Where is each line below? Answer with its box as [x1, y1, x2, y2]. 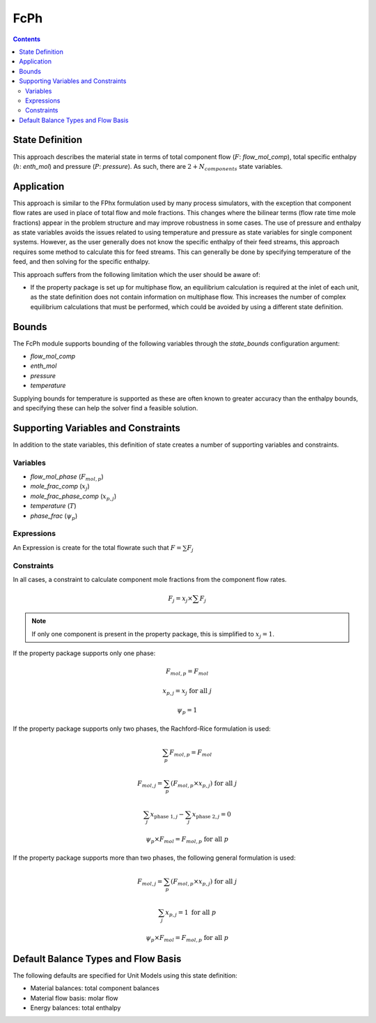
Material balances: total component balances [30, 984, 159, 992]
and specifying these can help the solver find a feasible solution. [13, 404, 198, 412]
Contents [13, 35, 41, 43]
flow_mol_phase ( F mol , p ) [30, 472, 104, 482]
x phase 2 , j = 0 [191, 810, 231, 820]
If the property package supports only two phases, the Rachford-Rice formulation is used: [13, 724, 271, 733]
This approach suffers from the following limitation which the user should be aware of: [13, 270, 260, 278]
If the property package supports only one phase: [13, 649, 156, 657]
